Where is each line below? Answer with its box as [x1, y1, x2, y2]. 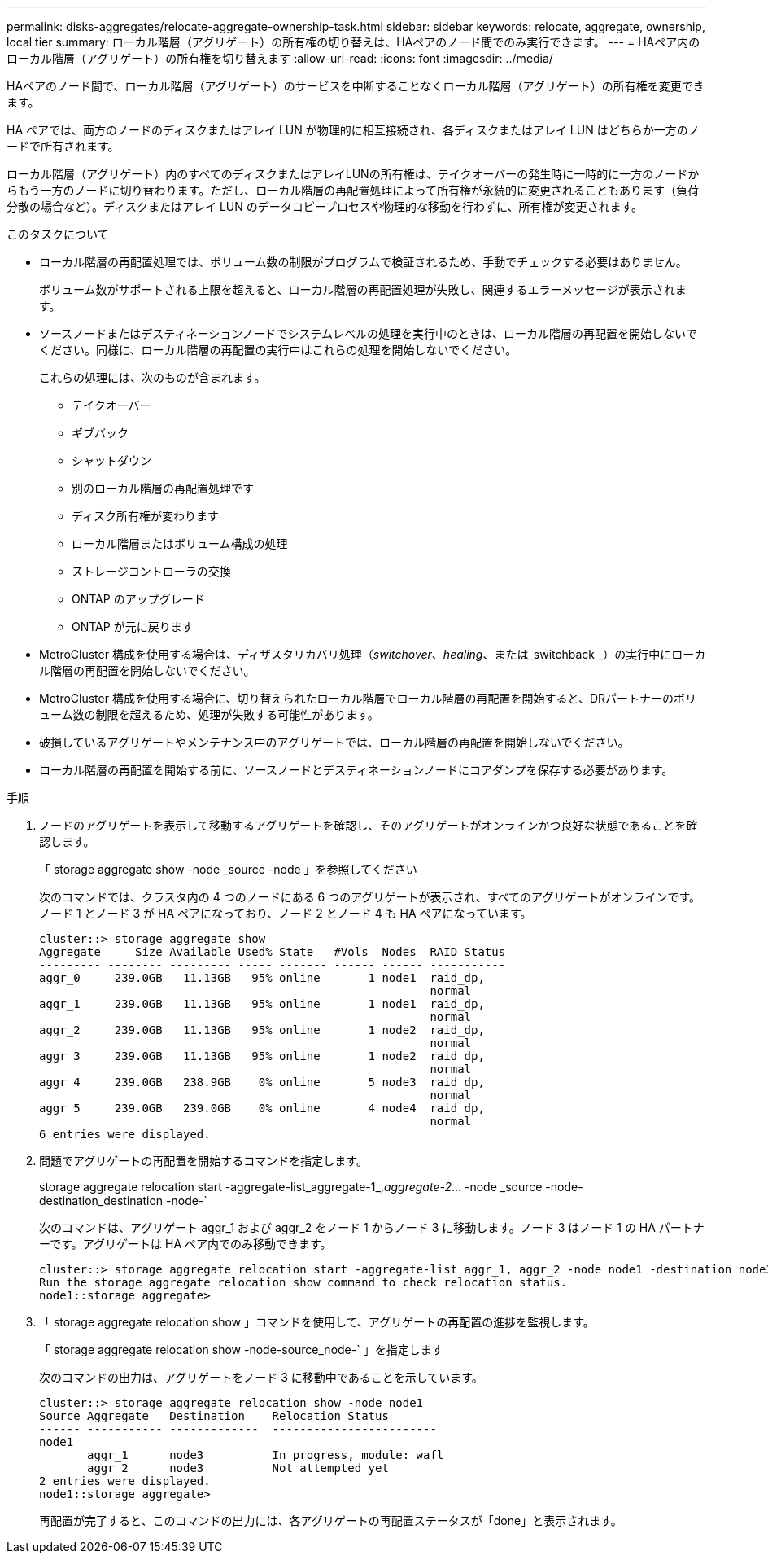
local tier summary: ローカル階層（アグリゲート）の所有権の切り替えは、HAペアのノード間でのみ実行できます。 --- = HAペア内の [7, 35, 700, 49]
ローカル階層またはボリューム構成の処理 [72, 537, 288, 550]
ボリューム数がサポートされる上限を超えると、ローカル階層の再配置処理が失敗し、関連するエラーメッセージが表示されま [39, 283, 687, 296]
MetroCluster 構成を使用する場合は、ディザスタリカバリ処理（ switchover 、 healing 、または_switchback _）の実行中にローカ [39, 647, 706, 661]
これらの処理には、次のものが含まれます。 [39, 370, 266, 384]
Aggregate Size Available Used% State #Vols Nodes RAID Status [39, 945, 506, 958]
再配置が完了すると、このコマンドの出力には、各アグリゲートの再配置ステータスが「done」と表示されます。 [39, 1514, 622, 1527]
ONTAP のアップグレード [72, 592, 205, 606]
